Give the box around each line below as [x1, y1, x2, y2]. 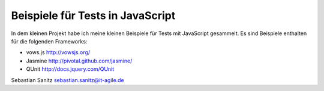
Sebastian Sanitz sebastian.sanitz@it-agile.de [11, 76, 124, 83]
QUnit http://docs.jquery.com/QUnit [26, 65, 115, 73]
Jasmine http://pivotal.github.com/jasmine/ [26, 57, 133, 64]
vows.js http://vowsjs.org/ [26, 49, 90, 56]
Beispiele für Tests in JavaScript [11, 9, 176, 22]
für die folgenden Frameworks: [11, 37, 88, 45]
